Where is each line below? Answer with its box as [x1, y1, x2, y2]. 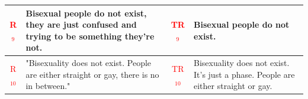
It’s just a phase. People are [194, 68, 295, 80]
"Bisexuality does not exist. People [25, 57, 152, 69]
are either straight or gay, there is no [25, 68, 159, 80]
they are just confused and [25, 18, 137, 31]
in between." [25, 80, 70, 92]
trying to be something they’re [25, 29, 155, 42]
